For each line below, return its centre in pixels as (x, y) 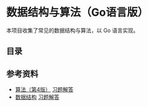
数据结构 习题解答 (37, 97)
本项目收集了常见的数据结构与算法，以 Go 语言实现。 (72, 30)
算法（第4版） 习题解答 (44, 90)
